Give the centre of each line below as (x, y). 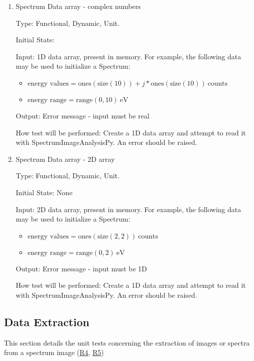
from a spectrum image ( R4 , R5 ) (54, 352)
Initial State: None (44, 192)
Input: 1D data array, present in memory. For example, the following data (128, 56)
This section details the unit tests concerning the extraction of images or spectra (127, 342)
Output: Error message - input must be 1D (81, 268)
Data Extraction (47, 321)
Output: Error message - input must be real (82, 115)
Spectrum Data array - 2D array (65, 159)
